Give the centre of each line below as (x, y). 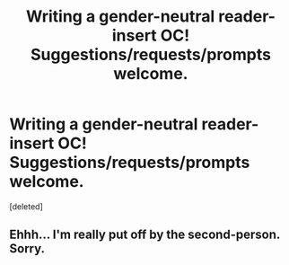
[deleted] (26, 206)
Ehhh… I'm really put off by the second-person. (145, 235)
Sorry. (27, 249)
